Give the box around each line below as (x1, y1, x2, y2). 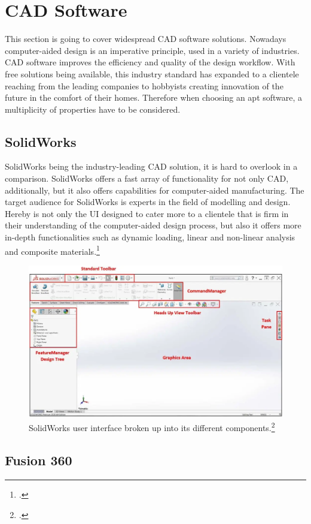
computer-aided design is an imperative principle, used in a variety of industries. (5, 44, 300, 56)
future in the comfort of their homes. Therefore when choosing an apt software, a (5, 91, 303, 104)
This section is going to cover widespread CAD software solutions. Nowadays (5, 32, 286, 45)
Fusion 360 (5, 451, 72, 469)
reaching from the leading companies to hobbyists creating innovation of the (5, 79, 283, 92)
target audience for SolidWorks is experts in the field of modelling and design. (5, 195, 291, 208)
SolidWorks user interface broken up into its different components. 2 (29, 420, 275, 434)
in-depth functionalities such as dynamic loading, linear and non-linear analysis (5, 231, 295, 243)
